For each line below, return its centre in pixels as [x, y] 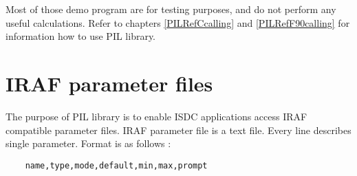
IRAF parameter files [109, 83]
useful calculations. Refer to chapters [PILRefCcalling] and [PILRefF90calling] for [178, 22]
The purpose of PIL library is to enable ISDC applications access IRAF [156, 116]
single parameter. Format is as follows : [88, 143]
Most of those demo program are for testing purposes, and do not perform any [171, 9]
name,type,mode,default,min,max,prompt [116, 165]
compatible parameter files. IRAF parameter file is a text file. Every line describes [178, 130]
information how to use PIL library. [81, 36]
